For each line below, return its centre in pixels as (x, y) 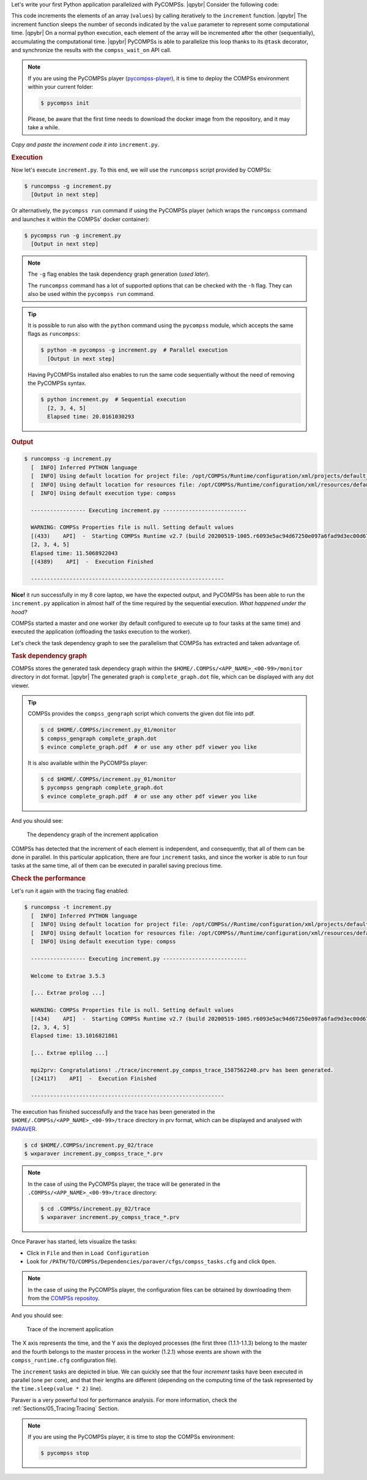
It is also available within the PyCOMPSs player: (88, 763)
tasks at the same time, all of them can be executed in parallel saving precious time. (117, 866)
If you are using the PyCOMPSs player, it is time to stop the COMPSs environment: (132, 1437)
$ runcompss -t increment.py (68, 907)
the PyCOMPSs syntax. (57, 383)
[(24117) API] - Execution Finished (94, 1079)
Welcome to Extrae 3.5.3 (68, 976)
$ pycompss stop (65, 1453)
